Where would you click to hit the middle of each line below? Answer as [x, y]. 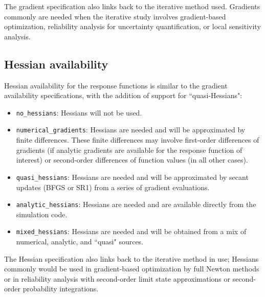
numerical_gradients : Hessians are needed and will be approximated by [131, 130]
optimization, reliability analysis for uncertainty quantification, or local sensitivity [132, 26]
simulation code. [42, 214]
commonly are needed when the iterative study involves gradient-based [115, 16]
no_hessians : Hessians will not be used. [79, 112]
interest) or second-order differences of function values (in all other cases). [132, 160]
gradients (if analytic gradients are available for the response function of [129, 150]
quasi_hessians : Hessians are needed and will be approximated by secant [132, 177]
